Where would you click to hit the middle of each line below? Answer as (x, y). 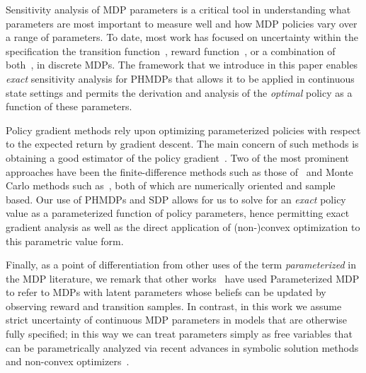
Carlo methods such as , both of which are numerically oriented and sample (171, 185)
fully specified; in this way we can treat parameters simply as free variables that (179, 334)
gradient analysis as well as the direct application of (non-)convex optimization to (183, 226)
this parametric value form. (65, 241)
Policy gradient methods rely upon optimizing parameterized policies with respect (183, 130)
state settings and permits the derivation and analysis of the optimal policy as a (179, 92)
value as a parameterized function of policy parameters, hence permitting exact (178, 213)
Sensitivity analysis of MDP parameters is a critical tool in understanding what (178, 9)
